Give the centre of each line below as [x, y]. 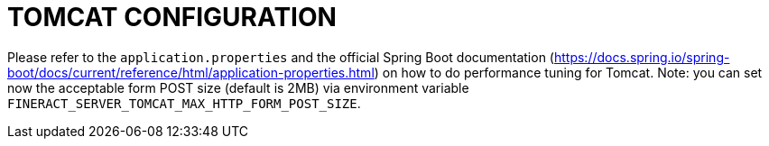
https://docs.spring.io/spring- [642, 57]
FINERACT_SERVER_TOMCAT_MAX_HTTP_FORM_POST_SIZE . [184, 103]
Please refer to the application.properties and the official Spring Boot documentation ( [281, 57]
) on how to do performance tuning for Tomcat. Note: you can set [568, 72]
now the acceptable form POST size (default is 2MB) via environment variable [238, 87]
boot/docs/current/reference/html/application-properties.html [191, 72]
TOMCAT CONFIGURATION [172, 17]
